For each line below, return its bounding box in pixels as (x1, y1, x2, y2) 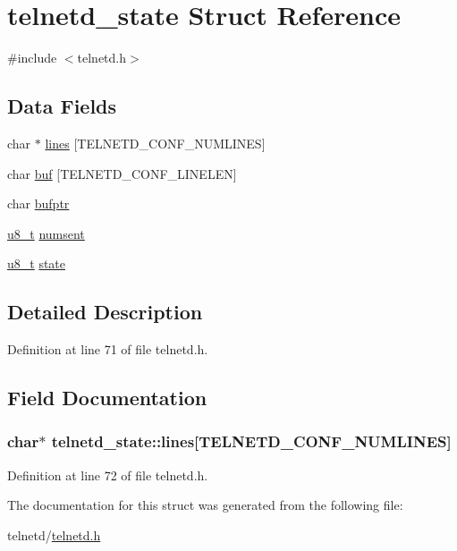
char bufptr (7, 194, 70, 213)
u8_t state (7, 254, 66, 273)
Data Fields (7, 92, 117, 120)
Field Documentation (7, 384, 207, 411)
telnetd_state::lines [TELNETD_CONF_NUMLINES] (51, 430, 452, 453)
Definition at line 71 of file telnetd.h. (7, 340, 208, 359)
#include (7, 48, 57, 67)
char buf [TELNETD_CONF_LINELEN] (7, 164, 237, 182)
